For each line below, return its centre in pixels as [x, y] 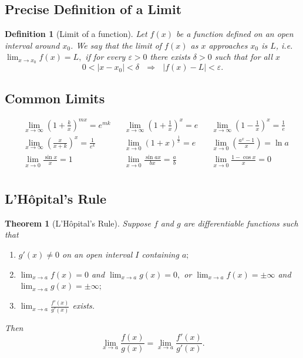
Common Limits [55, 98]
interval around [32, 45]
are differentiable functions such [241, 223]
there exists [170, 57]
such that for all [243, 57]
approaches [228, 45]
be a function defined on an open [235, 34]
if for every [105, 57]
